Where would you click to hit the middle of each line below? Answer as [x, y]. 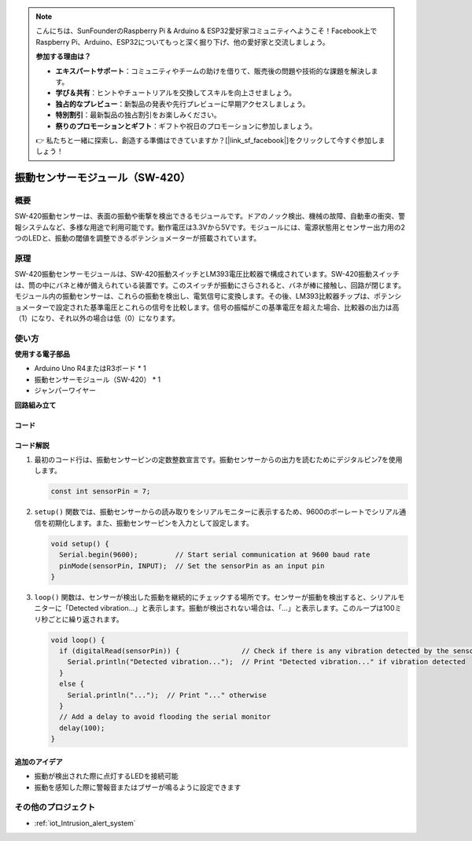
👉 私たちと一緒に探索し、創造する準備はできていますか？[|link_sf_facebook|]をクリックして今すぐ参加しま [210, 140]
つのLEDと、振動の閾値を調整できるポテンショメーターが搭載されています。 [138, 238]
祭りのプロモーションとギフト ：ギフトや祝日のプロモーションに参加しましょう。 [186, 126]
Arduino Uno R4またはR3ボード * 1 [90, 369]
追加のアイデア [39, 762]
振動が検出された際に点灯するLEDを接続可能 [106, 776]
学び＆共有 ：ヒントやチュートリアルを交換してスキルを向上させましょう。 [176, 93]
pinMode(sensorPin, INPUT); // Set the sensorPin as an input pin [192, 566]
